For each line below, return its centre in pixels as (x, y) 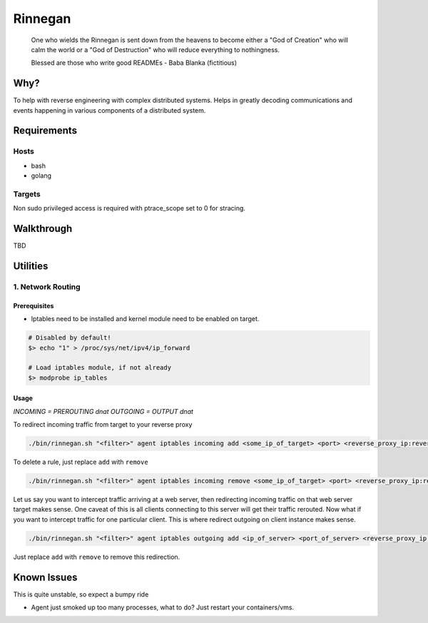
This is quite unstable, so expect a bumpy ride (81, 594)
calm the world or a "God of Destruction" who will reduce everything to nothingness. (156, 49)
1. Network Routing (47, 287)
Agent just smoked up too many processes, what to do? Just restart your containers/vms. (163, 607)
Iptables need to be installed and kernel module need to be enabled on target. (145, 319)
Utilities (31, 267)
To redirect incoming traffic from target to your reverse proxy (103, 425)
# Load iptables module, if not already (100, 368)
